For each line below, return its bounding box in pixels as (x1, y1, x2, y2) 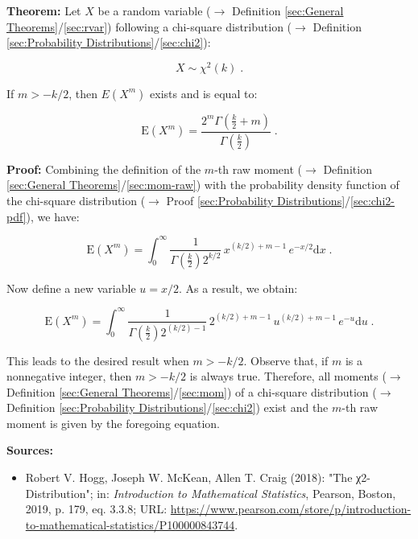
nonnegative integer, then (6, 368, 132, 385)
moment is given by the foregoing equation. (6, 414, 220, 431)
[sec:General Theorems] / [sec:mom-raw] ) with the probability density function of (6, 176, 399, 193)
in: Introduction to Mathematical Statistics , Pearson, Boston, (97, 484, 396, 501)
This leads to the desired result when (6, 352, 189, 368)
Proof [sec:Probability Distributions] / (166, 191, 351, 208)
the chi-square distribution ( (6, 191, 146, 208)
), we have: (26, 208, 80, 224)
